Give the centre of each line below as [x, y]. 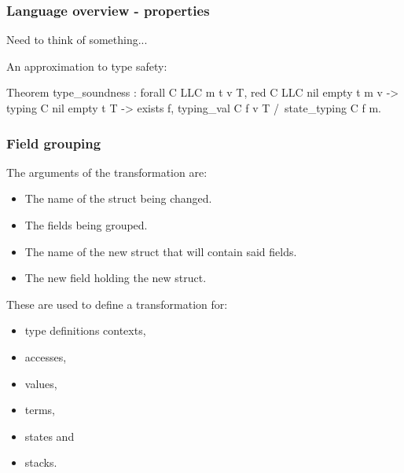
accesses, [46, 356]
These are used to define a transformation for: [117, 304]
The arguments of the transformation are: [107, 172]
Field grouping [54, 143]
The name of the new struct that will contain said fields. [161, 251]
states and [50, 436]
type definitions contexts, [85, 330]
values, [41, 383]
